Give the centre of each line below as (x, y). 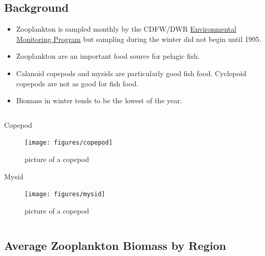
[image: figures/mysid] (65, 194)
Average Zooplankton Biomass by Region (115, 245)
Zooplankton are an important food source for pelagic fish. (108, 56)
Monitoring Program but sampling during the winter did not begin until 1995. (139, 39)
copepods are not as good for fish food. (77, 83)
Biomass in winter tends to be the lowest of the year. (99, 100)
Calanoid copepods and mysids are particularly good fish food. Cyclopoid (131, 73)
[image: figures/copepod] (69, 143)
